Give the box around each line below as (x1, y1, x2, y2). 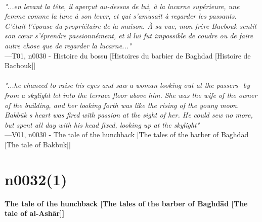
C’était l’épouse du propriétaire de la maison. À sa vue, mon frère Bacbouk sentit (5, 20, 257, 31)
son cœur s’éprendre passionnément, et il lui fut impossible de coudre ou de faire (5, 30, 253, 41)
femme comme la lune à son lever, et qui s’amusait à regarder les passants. (5, 11, 237, 21)
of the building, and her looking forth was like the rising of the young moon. (5, 99, 239, 110)
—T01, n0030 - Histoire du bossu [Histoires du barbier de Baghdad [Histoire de (5, 50, 251, 61)
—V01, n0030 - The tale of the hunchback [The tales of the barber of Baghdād (5, 129, 249, 140)
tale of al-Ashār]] (5, 208, 65, 218)
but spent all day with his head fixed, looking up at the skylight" (5, 119, 200, 130)
